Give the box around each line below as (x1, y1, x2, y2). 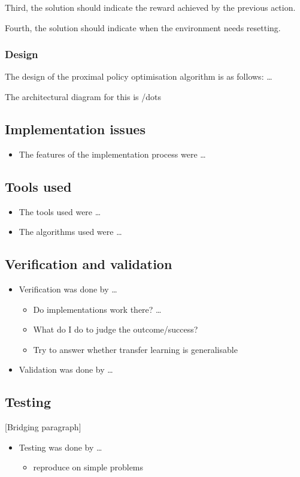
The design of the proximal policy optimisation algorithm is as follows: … (5, 70, 272, 83)
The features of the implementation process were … (19, 147, 206, 160)
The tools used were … (19, 205, 101, 218)
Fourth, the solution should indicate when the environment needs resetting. (5, 21, 281, 34)
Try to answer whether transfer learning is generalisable (33, 343, 238, 355)
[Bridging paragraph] (5, 421, 81, 433)
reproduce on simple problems (33, 461, 144, 473)
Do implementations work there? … (33, 303, 162, 315)
